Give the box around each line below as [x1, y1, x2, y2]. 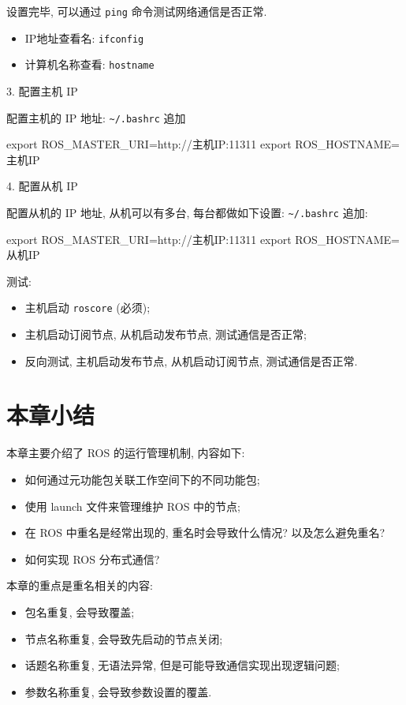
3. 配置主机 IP [6, 82, 78, 99]
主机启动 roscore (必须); [24, 299, 151, 316]
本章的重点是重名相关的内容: [6, 577, 153, 594]
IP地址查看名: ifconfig [24, 29, 144, 46]
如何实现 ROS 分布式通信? [24, 550, 160, 567]
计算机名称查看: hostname [24, 56, 155, 73]
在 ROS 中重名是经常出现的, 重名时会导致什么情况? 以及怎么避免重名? [24, 524, 386, 541]
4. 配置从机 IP [6, 178, 78, 194]
